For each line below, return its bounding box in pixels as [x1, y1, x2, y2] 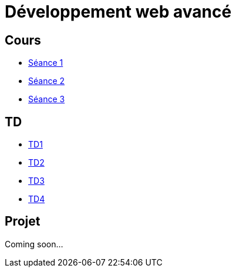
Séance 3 [28, 94, 65, 105]
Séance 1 [28, 58, 63, 68]
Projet [5, 214, 41, 229]
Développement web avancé [5, 2, 232, 22]
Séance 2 [28, 76, 65, 86]
